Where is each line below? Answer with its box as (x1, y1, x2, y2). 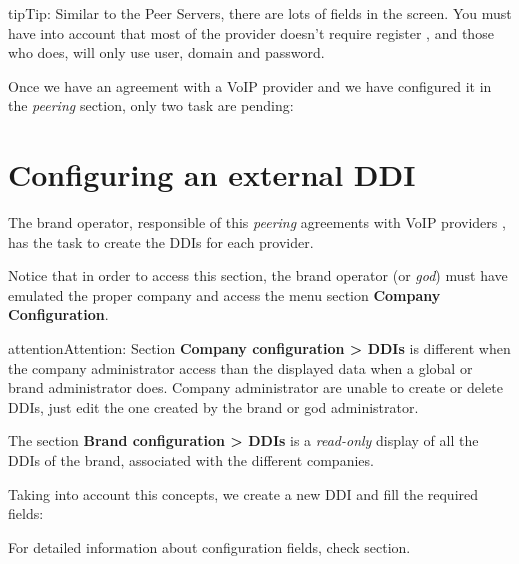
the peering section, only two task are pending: (8, 95, 294, 116)
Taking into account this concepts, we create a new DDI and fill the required (8, 483, 479, 504)
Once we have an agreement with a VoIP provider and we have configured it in (8, 75, 492, 96)
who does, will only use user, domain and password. (8, 42, 325, 63)
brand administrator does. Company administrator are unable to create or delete (8, 377, 503, 398)
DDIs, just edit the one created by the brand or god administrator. (8, 396, 419, 417)
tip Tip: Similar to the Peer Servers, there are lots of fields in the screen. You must (8, 3, 512, 23)
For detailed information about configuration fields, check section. (8, 536, 411, 557)
